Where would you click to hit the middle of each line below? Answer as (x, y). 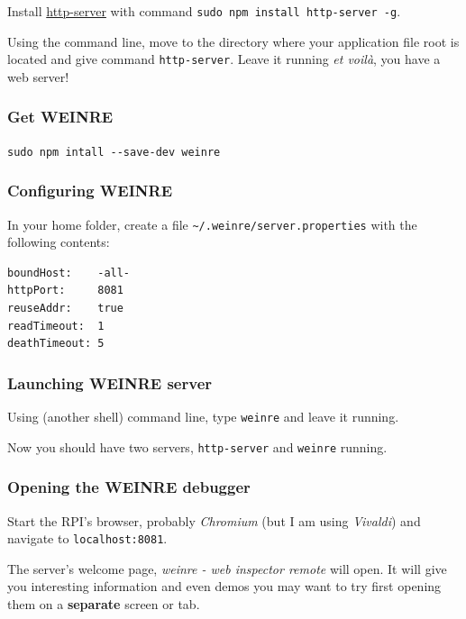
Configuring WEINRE (90, 191)
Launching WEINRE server (110, 382)
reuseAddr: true (65, 309)
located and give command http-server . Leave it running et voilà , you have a (224, 59)
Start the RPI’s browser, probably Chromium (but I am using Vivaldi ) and (214, 520)
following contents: (59, 242)
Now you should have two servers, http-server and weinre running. (197, 446)
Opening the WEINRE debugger (129, 487)
